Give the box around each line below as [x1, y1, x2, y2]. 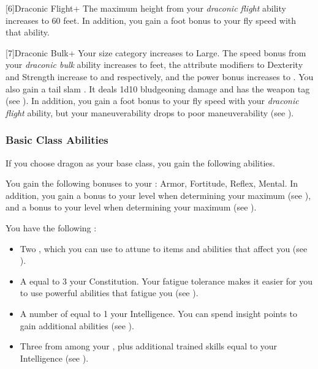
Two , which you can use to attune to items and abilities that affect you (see [20, 242, 308, 255]
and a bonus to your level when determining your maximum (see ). [6, 201, 257, 214]
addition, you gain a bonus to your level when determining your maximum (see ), [6, 188, 311, 201]
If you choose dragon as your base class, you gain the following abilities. [6, 156, 275, 169]
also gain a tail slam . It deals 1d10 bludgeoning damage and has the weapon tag [6, 82, 310, 95]
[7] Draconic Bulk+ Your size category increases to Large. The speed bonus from [6, 46, 306, 59]
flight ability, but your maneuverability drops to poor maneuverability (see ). [6, 106, 294, 119]
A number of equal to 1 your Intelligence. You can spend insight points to [20, 307, 298, 319]
